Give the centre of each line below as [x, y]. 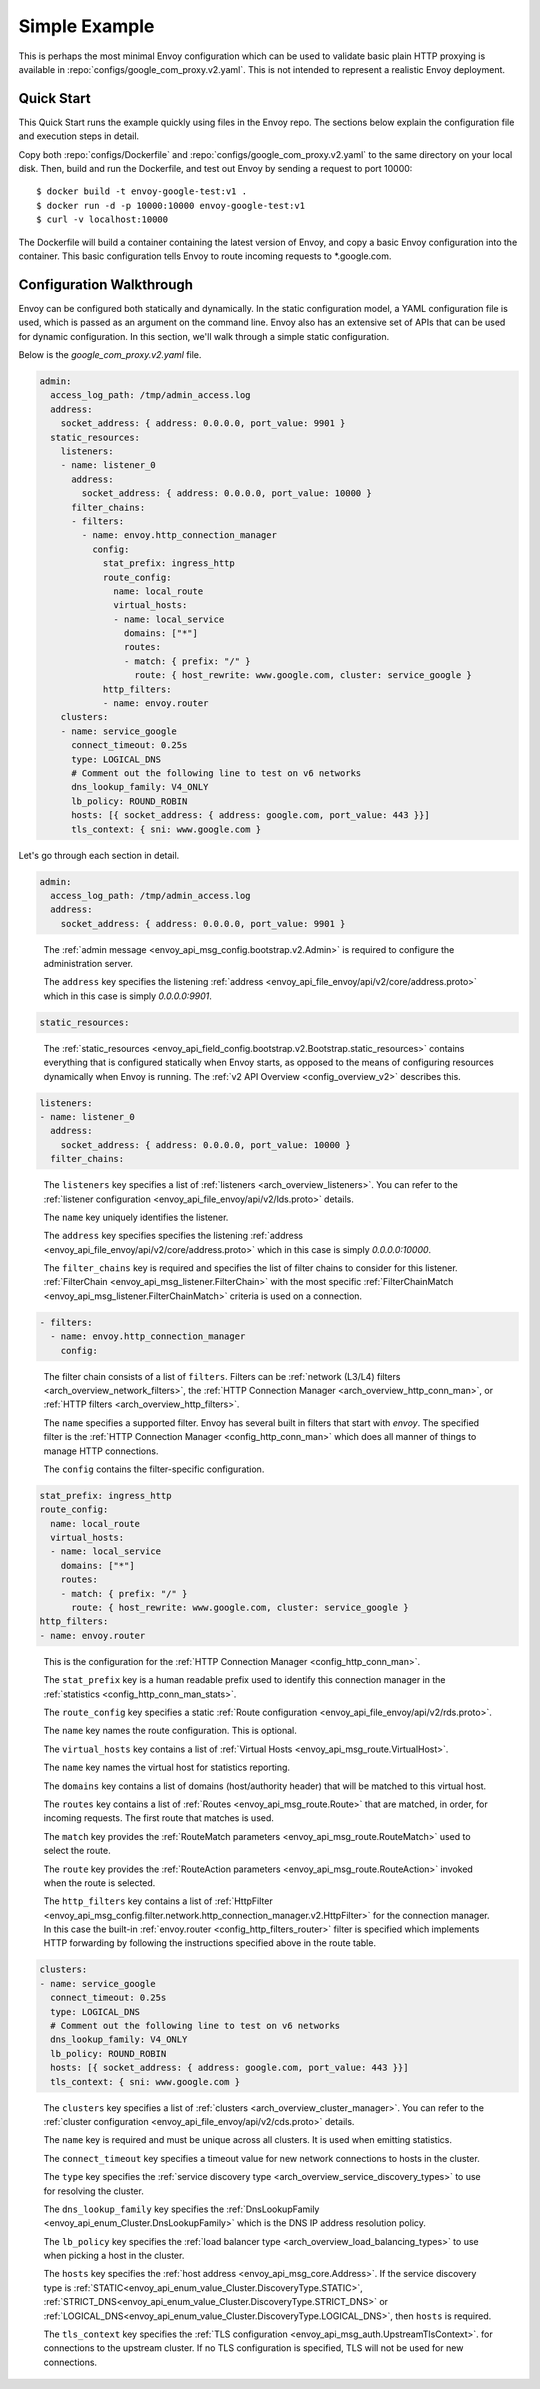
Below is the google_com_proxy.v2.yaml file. [110, 355]
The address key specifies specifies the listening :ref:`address [173, 1236]
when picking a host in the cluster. [114, 2256]
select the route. [77, 1851]
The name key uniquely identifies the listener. [136, 1217]
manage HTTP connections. [101, 1451]
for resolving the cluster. [93, 2191]
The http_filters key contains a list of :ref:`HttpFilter [158, 1901]
